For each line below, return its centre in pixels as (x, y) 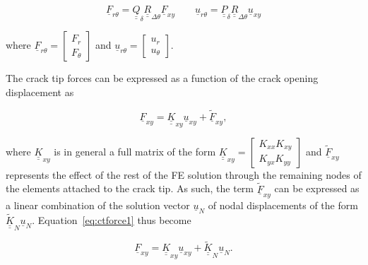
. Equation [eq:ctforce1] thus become (112, 219)
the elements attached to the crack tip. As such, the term (130, 188)
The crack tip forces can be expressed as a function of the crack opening (162, 78)
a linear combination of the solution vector (98, 205)
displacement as (40, 92)
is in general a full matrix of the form (135, 151)
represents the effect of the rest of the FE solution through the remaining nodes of (184, 174)
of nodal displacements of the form (283, 205)
